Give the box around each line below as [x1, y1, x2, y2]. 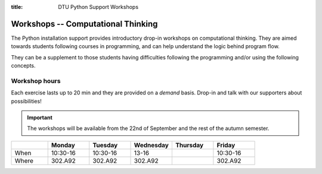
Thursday [175, 141, 204, 149]
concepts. [11, 62, 36, 69]
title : [11, 4, 23, 10]
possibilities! [11, 97, 42, 105]
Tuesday [92, 141, 118, 149]
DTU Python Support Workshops [58, 4, 139, 10]
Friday [216, 141, 236, 149]
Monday [51, 141, 76, 149]
